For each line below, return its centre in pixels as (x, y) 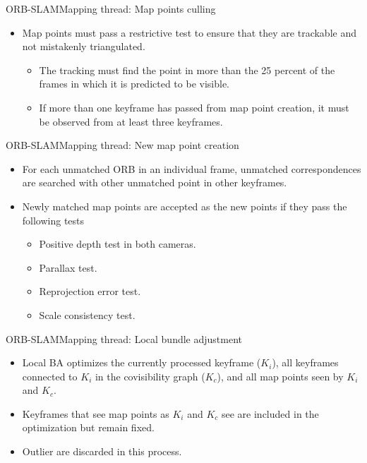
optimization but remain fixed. (88, 427)
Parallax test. (68, 267)
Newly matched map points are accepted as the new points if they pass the (185, 206)
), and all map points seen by (280, 376)
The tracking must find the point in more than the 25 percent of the (187, 70)
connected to (50, 376)
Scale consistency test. (87, 314)
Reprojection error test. (90, 291)
